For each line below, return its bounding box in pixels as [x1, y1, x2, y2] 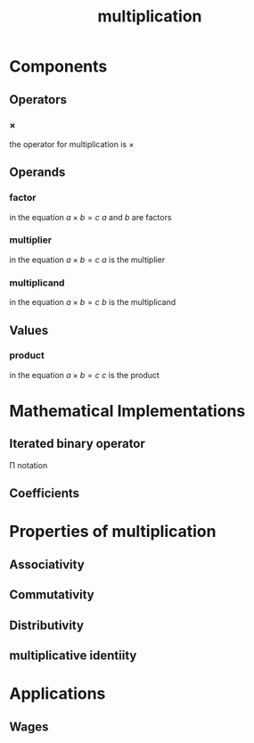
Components [9, 56, 108, 77]
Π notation [9, 459, 48, 470]
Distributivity [9, 617, 85, 632]
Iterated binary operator [9, 436, 145, 451]
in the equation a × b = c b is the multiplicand [9, 297, 176, 308]
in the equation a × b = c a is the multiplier [9, 254, 166, 265]
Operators [9, 92, 68, 107]
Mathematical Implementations [9, 401, 246, 421]
